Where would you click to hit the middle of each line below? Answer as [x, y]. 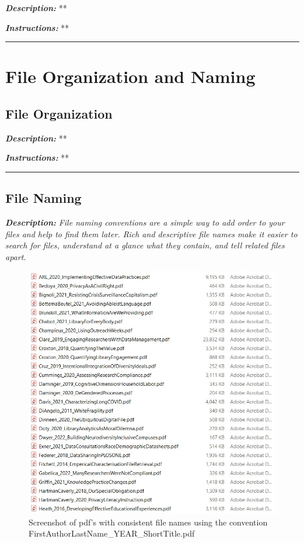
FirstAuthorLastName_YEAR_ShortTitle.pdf [112, 533]
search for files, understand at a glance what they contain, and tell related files [145, 245]
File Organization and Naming [130, 76]
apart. [16, 256]
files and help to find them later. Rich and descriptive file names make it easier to [151, 234]
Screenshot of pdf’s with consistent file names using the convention [148, 522]
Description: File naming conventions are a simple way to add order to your [145, 222]
